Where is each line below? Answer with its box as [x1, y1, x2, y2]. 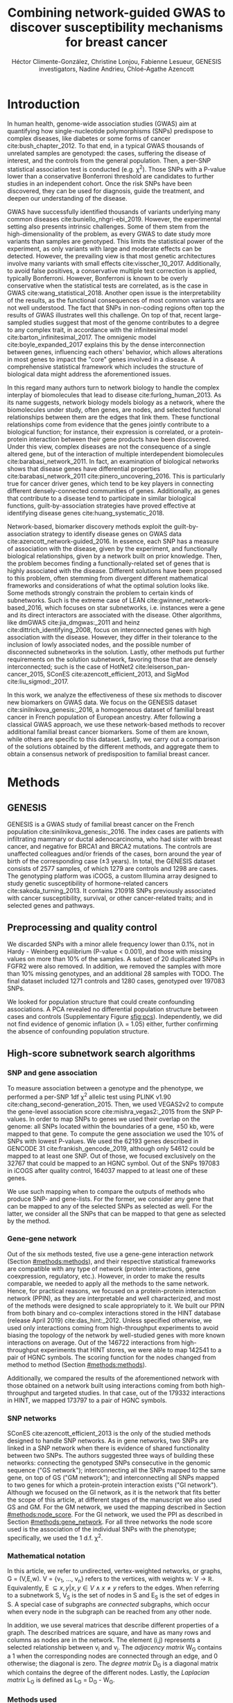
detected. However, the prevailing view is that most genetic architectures [7, 252, 216, 260]
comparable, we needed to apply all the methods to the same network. [7, 1279, 209, 1288]
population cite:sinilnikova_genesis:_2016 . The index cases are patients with [7, 828, 224, 836]
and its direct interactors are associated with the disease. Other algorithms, [7, 611, 222, 620]
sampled [7, 318, 33, 327]
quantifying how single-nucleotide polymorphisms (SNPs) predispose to [7, 126, 214, 135]
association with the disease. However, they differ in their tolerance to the [7, 633, 218, 642]
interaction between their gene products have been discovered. [28, 435, 211, 444]
